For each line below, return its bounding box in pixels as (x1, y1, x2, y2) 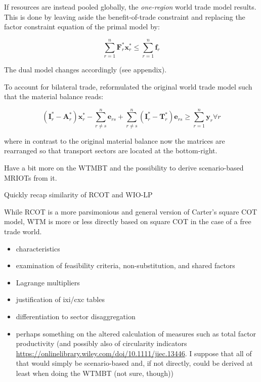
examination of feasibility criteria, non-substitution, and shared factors (16, 260, 235, 271)
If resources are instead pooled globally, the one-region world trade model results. (4, 2, 256, 12)
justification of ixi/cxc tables (16, 294, 105, 305)
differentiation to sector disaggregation (16, 311, 136, 321)
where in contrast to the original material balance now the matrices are (4, 135, 225, 146)
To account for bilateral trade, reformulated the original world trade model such (4, 81, 252, 92)
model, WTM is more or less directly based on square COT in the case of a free (4, 216, 251, 227)
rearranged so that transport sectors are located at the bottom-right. (4, 145, 217, 156)
